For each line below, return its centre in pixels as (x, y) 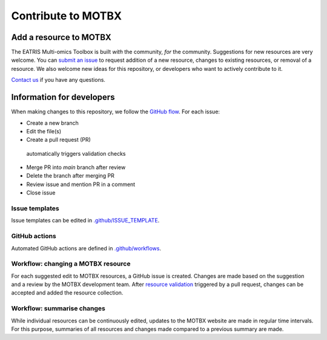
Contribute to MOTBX (67, 16)
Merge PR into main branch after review (76, 167)
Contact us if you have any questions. (58, 80)
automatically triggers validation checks (76, 153)
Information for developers (63, 97)
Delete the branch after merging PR (71, 176)
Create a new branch (52, 123)
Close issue (41, 193)
